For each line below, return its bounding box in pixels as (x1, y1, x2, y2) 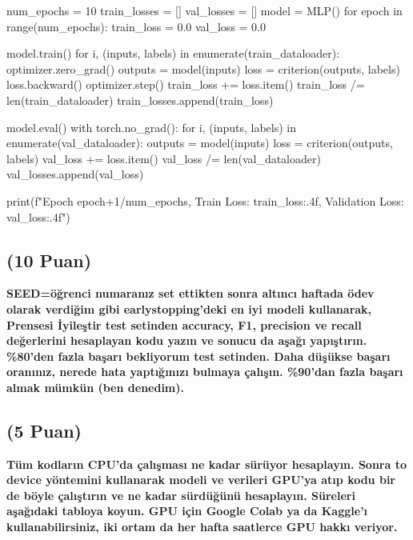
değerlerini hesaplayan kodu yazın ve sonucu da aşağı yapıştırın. (6, 332, 367, 349)
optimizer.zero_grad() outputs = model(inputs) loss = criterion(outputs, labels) (6, 60, 400, 77)
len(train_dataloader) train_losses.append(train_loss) (6, 91, 274, 108)
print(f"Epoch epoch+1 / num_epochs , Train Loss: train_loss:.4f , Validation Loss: (6, 192, 404, 209)
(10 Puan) (6, 247, 92, 272)
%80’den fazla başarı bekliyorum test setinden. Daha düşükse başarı (6, 347, 391, 364)
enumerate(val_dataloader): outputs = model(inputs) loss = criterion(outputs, (6, 134, 393, 151)
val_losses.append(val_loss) (6, 166, 144, 182)
